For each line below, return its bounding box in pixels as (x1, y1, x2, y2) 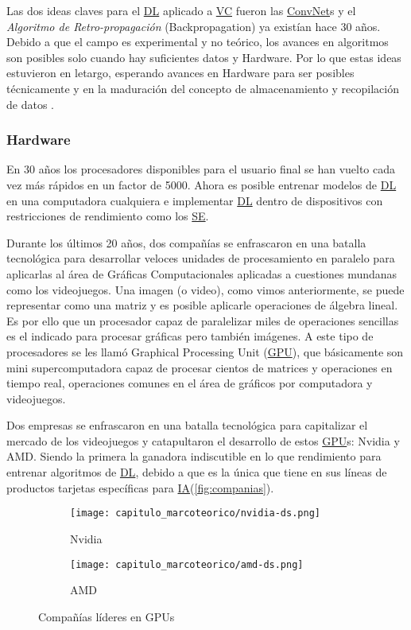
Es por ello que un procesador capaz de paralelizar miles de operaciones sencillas (6, 312, 399, 329)
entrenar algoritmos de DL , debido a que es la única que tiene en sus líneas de (6, 464, 387, 480)
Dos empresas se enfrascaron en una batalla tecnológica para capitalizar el (6, 417, 368, 434)
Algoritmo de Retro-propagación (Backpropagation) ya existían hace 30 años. (6, 17, 381, 34)
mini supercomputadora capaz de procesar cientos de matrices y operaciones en (6, 359, 393, 375)
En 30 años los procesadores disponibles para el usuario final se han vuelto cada (6, 161, 396, 177)
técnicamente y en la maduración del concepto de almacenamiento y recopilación (6, 80, 399, 96)
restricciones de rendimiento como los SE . (6, 208, 209, 224)
